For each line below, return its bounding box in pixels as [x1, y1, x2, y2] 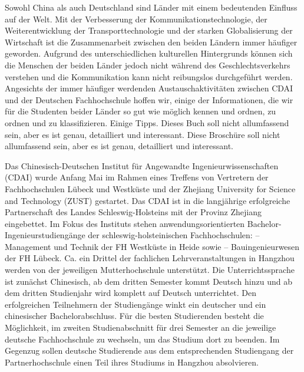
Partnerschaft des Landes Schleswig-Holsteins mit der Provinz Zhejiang [5, 206, 262, 218]
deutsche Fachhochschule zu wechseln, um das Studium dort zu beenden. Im [5, 333, 280, 345]
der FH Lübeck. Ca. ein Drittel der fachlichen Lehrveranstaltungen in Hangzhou [5, 252, 295, 264]
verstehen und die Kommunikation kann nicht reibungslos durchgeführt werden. [5, 70, 293, 83]
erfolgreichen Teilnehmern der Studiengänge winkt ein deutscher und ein [5, 298, 266, 310]
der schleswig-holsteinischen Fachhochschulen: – [88, 229, 260, 241]
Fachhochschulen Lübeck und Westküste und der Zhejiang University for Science [5, 182, 296, 195]
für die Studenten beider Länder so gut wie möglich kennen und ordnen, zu [5, 105, 276, 117]
